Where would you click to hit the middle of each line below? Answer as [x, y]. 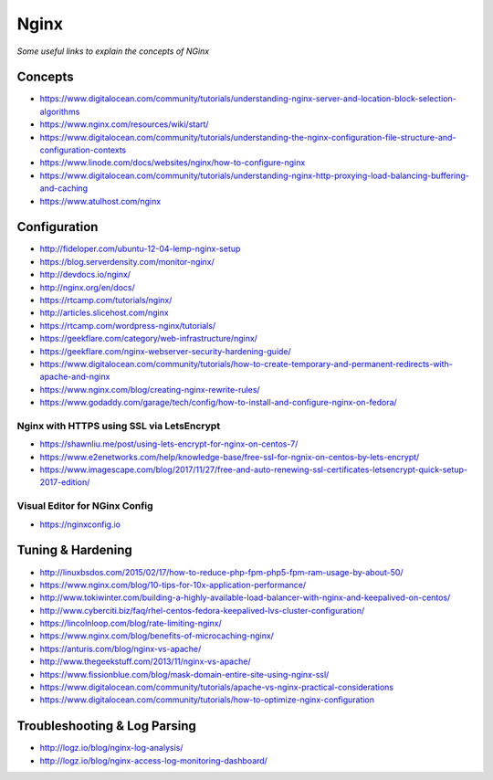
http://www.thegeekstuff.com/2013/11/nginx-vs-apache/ [145, 661]
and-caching [64, 188]
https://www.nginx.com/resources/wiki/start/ [124, 124]
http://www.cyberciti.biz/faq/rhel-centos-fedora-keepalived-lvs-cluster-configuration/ [202, 610]
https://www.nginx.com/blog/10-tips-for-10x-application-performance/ [173, 585]
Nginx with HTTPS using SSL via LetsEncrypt [119, 426]
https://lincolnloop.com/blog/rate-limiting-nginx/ [131, 623]
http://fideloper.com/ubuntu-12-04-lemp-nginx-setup [140, 249]
